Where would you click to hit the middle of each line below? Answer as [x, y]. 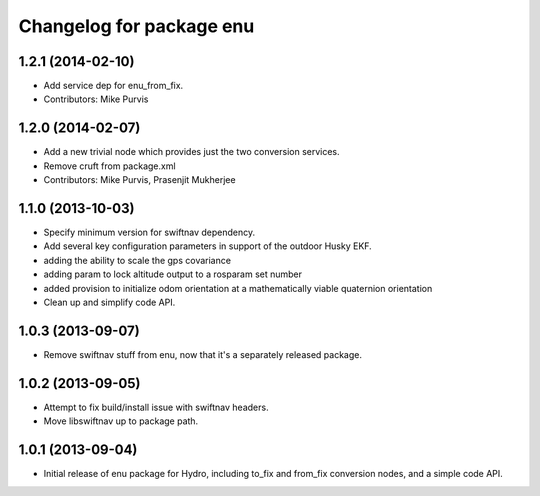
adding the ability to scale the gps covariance [137, 260]
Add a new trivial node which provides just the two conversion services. [191, 152]
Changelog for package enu [136, 26]
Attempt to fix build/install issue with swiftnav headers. [156, 407]
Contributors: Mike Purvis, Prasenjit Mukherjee [139, 180]
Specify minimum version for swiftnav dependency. [149, 232]
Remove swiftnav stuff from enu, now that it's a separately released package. [202, 354]
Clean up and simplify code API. [109, 302]
